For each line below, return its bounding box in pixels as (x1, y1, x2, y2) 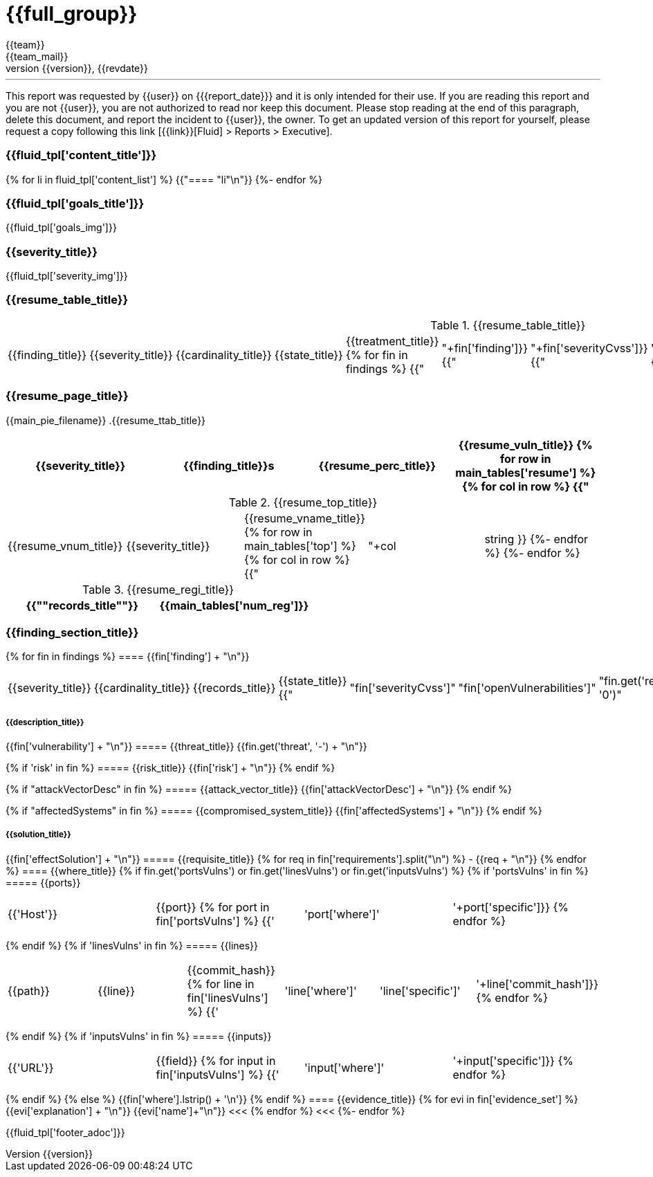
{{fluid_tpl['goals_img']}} (6, 221, 117, 234)
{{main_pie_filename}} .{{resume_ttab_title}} (6, 414, 206, 426)
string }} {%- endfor (484, 531, 589, 546)
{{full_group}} (6, 2, 138, 26)
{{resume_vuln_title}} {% (458, 437, 593, 452)
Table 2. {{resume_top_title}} (228, 495, 378, 509)
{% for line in (187, 976, 255, 991)
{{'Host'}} (8, 906, 58, 921)
